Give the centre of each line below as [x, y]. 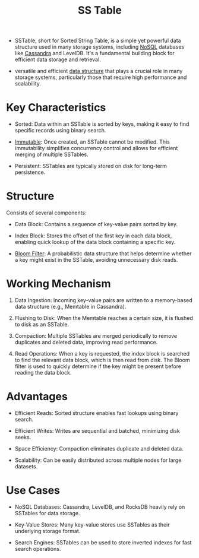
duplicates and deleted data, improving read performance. [86, 342]
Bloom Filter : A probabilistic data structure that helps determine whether [103, 253]
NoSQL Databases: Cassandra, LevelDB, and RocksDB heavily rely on [100, 507]
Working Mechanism [59, 284]
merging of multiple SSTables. [52, 154]
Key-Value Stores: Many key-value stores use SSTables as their [92, 524]
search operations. [38, 549]
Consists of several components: [47, 213]
